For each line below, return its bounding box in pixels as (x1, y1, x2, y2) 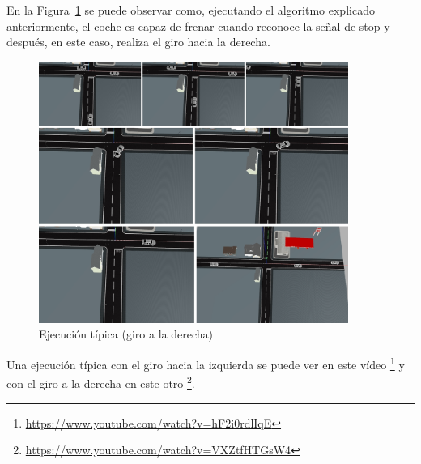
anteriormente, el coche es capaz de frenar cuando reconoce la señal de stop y (6, 17, 390, 34)
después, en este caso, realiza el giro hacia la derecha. (6, 33, 270, 50)
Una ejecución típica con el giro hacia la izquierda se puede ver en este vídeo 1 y (6, 354, 405, 372)
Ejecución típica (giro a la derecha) (39, 326, 213, 343)
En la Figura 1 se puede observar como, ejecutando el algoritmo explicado (6, 2, 375, 18)
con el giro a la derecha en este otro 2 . (6, 372, 195, 391)
